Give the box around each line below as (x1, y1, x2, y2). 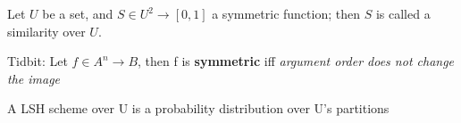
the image (7, 69, 61, 87)
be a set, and (42, 4, 113, 22)
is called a (375, 4, 431, 22)
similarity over (7, 21, 86, 40)
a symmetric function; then (212, 4, 360, 22)
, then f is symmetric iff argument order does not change (138, 52, 455, 70)
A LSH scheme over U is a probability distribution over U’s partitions (7, 99, 390, 118)
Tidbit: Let (7, 52, 68, 70)
